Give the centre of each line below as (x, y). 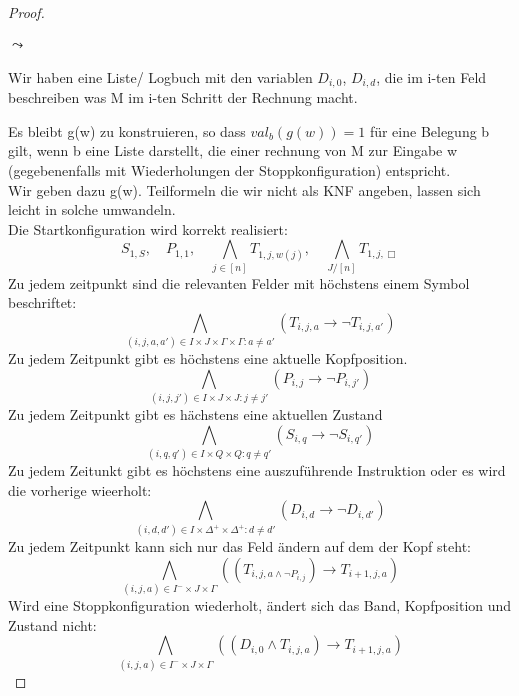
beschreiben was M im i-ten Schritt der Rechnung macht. (183, 97)
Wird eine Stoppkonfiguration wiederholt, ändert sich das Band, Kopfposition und (260, 605)
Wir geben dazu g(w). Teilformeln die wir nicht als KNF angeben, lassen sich (244, 189)
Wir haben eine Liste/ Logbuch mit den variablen (160, 76)
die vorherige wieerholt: (80, 489)
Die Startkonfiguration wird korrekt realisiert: (148, 228)
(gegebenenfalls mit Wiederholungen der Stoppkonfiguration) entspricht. (229, 170)
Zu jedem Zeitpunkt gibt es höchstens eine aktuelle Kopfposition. (208, 358)
